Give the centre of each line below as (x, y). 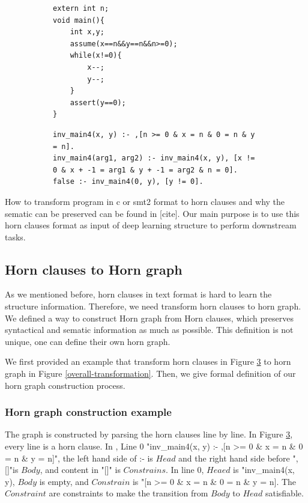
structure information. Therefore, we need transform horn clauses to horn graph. (153, 306)
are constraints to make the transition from (128, 493)
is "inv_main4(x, (264, 470)
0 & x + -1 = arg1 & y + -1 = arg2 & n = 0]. (145, 170)
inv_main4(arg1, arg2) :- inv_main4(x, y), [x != (154, 158)
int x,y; (87, 32)
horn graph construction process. (65, 385)
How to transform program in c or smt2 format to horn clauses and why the (145, 201)
